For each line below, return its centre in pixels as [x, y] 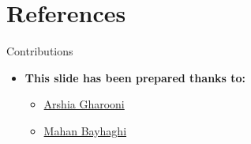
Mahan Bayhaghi [85, 130]
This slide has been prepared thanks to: [135, 77]
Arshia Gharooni [84, 104]
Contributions [40, 51]
